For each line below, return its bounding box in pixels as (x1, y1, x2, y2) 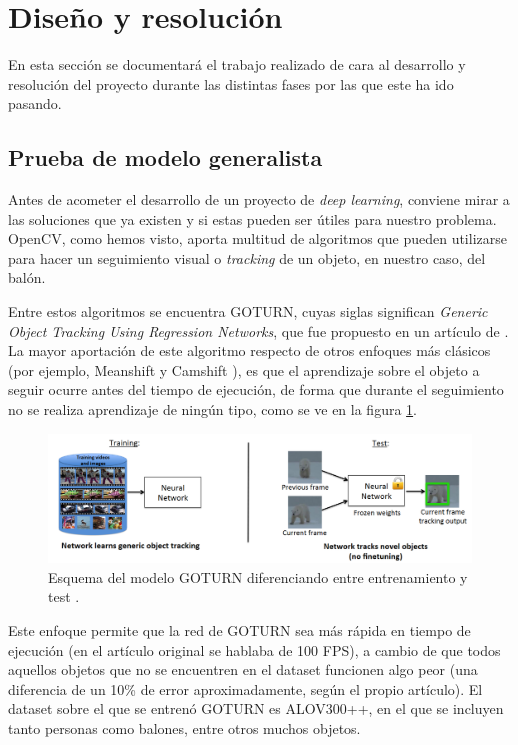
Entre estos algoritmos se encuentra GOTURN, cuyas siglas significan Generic (8, 301, 488, 322)
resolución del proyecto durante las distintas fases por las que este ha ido (8, 73, 454, 94)
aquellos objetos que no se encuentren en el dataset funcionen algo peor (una (8, 659, 478, 680)
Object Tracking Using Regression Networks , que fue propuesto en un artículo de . (8, 320, 509, 341)
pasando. (8, 93, 62, 114)
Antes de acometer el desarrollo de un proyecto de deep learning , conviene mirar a (8, 189, 510, 210)
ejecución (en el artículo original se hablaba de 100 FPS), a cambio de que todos (8, 639, 501, 660)
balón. (8, 267, 46, 288)
